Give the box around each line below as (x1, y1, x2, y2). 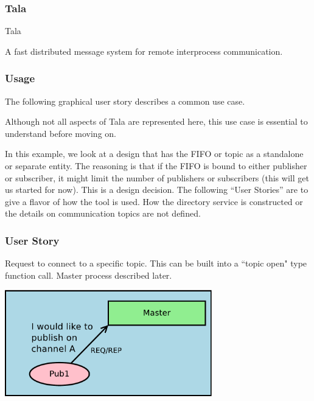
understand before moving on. (5, 127, 116, 139)
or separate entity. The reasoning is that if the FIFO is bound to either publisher (5, 159, 307, 172)
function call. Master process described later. (5, 268, 172, 281)
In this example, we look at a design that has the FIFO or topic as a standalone (5, 147, 304, 160)
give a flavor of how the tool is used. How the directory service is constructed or (5, 195, 303, 207)
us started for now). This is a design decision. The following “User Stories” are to (5, 183, 309, 196)
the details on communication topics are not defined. (5, 207, 201, 220)
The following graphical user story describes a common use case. (5, 94, 245, 107)
